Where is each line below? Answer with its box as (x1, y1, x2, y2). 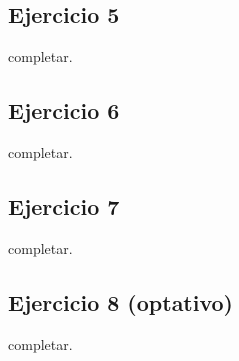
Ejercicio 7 (8, 190, 120, 221)
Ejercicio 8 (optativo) (8, 286, 233, 317)
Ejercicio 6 (8, 95, 120, 126)
